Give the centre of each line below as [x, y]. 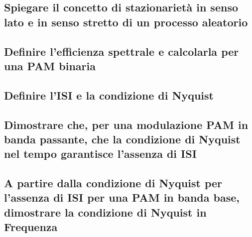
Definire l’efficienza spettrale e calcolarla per [122, 51]
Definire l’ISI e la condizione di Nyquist [109, 95]
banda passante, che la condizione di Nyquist [122, 139]
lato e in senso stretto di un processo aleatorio [126, 22]
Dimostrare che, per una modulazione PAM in [126, 124]
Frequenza [31, 227]
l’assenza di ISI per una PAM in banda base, [122, 197]
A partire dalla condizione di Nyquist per [113, 183]
